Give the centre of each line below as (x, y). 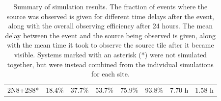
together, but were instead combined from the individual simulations (110, 64)
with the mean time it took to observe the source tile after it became (110, 45)
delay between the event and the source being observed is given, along (110, 35)
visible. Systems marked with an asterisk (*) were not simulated (110, 54)
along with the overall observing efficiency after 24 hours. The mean (110, 26)
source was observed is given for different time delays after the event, (110, 16)
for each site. (110, 74)
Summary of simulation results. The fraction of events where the (110, 6)
